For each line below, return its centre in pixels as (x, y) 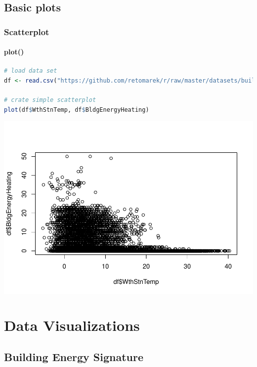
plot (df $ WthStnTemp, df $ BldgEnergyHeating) (77, 110)
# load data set (31, 71)
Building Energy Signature (74, 356)
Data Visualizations (72, 325)
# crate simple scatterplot (50, 100)
